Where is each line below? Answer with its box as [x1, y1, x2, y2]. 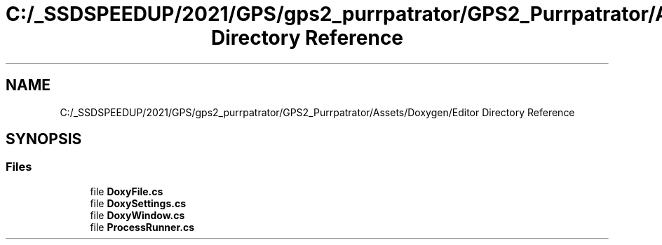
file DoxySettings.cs [90, 197, 186, 209]
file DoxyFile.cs [90, 185, 163, 197]
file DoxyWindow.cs [90, 209, 185, 221]
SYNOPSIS [6, 130, 82, 148]
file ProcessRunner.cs [90, 220, 194, 233]
